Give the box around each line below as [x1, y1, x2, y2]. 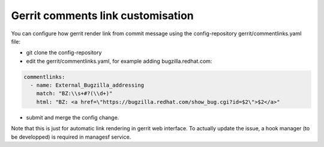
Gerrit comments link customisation [11, 9, 194, 22]
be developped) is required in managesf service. [11, 133, 131, 140]
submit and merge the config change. [26, 114, 119, 121]
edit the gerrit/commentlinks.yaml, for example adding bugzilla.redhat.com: [26, 57, 212, 65]
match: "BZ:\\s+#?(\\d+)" [36, 90, 113, 97]
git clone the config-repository [26, 49, 102, 56]
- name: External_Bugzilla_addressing [30, 82, 144, 89]
